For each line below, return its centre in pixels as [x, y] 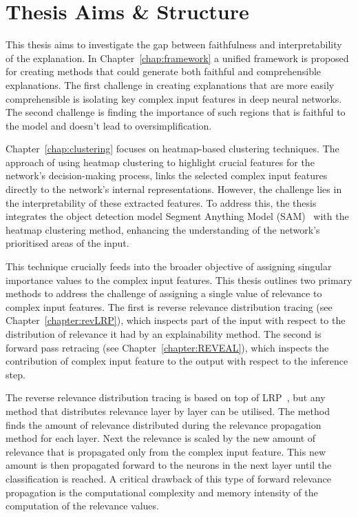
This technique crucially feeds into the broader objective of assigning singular [169, 266]
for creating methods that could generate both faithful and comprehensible [164, 71]
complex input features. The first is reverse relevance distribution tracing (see [169, 306]
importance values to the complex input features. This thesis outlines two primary [179, 280]
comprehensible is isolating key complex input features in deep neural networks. [174, 98]
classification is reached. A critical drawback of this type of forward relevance [169, 478]
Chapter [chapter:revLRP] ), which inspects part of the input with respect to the [176, 320]
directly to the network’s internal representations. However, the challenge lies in [174, 189]
